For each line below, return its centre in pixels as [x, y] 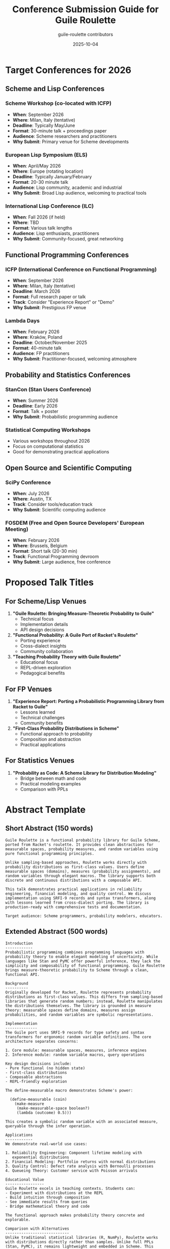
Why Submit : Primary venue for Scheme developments [70, 142]
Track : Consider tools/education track [52, 504]
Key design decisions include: [38, 1064]
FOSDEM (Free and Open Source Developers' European [75, 523]
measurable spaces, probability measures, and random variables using [82, 849]
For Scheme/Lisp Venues [46, 601]
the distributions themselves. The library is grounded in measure [78, 1006]
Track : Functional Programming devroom [56, 557]
